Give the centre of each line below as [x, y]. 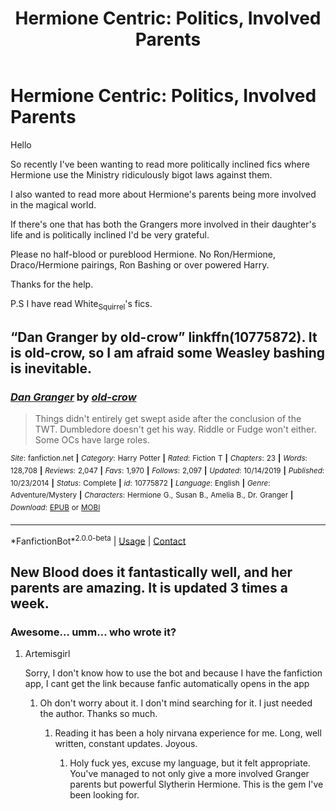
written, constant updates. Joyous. [126, 744]
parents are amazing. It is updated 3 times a [149, 587]
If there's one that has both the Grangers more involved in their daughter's [163, 224]
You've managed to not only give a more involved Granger [189, 774]
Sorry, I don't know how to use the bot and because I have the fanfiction [173, 673]
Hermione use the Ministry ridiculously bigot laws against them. [141, 174]
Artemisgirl [47, 654]
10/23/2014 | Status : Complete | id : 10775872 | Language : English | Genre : [140, 483]
